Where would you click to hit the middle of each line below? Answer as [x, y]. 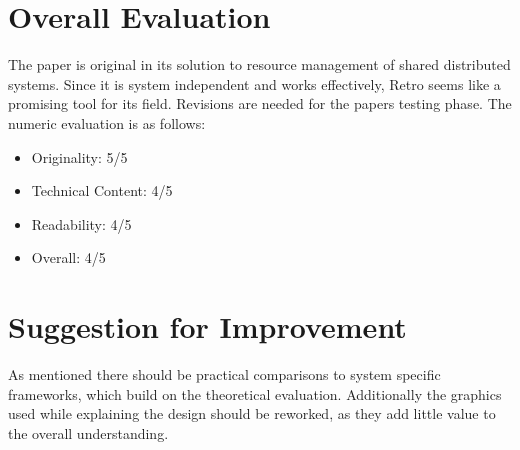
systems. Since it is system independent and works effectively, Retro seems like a [254, 83]
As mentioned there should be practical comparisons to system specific [224, 374]
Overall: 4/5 [68, 257]
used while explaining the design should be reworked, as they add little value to [252, 413]
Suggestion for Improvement [207, 326]
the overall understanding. [88, 432]
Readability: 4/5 [81, 223]
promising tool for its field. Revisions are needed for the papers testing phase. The [260, 103]
